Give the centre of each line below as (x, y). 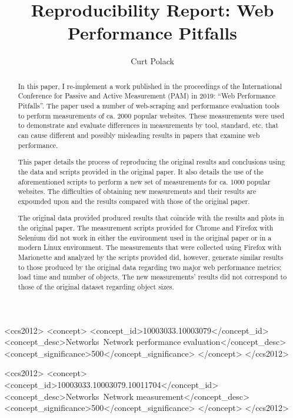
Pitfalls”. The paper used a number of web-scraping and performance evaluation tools (149, 106)
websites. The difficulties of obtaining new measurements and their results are (137, 191)
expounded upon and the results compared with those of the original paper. (134, 201)
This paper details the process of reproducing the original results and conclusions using (152, 162)
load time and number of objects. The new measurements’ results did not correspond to (152, 277)
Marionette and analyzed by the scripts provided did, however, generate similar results (151, 257)
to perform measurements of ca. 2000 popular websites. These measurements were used (151, 115)
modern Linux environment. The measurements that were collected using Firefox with (150, 247)
